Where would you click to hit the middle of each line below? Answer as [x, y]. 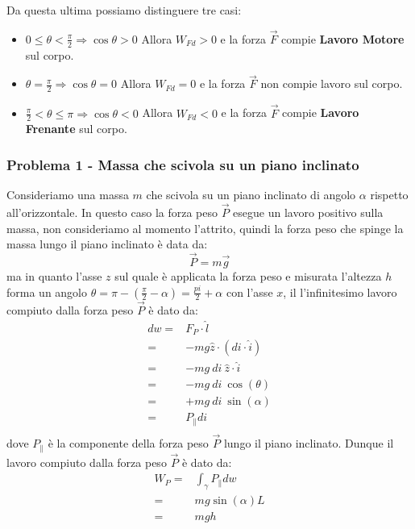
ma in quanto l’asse [54, 275]
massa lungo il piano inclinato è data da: [107, 244]
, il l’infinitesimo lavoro [340, 292]
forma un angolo [47, 292]
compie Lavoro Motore [343, 38]
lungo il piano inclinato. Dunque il [309, 443]
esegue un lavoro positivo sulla [308, 212]
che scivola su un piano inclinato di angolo [251, 195]
